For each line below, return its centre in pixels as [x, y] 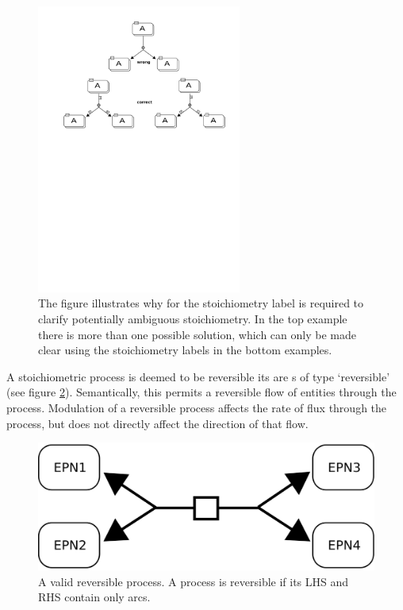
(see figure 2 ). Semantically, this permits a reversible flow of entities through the [201, 392]
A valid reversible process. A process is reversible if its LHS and [194, 581]
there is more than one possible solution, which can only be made [197, 334]
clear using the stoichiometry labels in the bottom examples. [185, 350]
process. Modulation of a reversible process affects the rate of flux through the [197, 407]
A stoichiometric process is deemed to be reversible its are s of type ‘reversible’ [198, 376]
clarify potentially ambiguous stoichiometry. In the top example [193, 318]
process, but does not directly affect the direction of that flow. [157, 423]
